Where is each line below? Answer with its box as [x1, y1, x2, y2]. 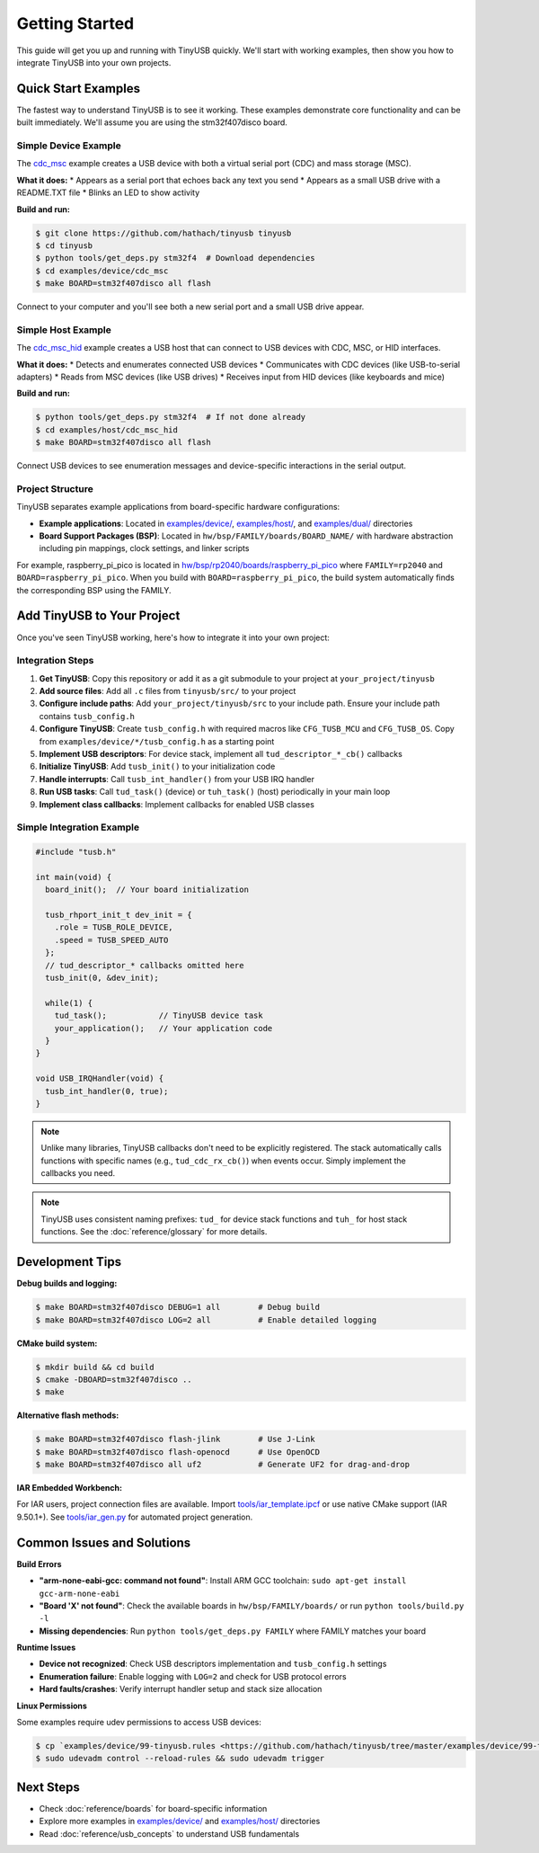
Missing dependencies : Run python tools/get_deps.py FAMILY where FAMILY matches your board [39, 1626, 427, 1636]
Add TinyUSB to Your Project [16, 608, 181, 624]
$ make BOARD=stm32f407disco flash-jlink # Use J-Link [35, 1434, 315, 1445]
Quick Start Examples [16, 81, 141, 96]
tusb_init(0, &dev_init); [45, 973, 159, 984]
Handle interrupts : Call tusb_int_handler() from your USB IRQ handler [39, 773, 314, 784]
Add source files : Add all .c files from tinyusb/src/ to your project [39, 686, 296, 697]
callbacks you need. [40, 1168, 116, 1179]
